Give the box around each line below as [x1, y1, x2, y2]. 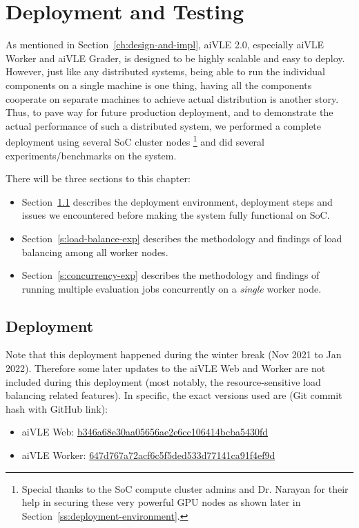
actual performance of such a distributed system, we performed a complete [6, 118, 322, 133]
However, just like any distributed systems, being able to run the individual [6, 64, 325, 79]
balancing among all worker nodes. [21, 244, 168, 259]
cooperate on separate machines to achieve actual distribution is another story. [6, 91, 339, 106]
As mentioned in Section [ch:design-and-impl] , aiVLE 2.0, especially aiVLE [6, 37, 324, 52]
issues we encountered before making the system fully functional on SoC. [21, 208, 330, 222]
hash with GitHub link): [6, 401, 108, 415]
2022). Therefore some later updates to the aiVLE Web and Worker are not [6, 361, 326, 375]
